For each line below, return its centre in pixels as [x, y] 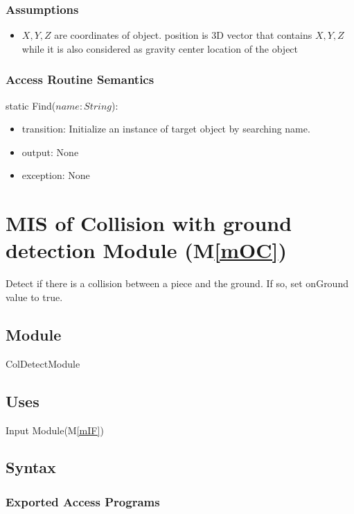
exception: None [56, 175]
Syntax [31, 467]
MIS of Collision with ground [149, 223]
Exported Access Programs [83, 501]
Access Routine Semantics [80, 79]
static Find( [31, 105]
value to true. [34, 297]
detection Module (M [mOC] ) [146, 250]
